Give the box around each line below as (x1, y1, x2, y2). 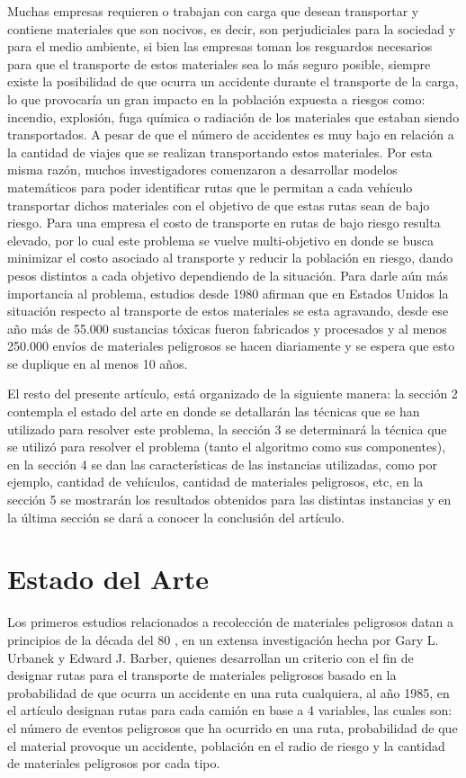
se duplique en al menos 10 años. (7, 353, 188, 372)
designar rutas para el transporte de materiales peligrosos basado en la (7, 666, 397, 684)
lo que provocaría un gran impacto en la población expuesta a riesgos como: (7, 89, 426, 108)
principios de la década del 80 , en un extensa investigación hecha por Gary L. (7, 630, 439, 648)
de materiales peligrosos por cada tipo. (7, 754, 220, 773)
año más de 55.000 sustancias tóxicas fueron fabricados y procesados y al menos (7, 318, 447, 337)
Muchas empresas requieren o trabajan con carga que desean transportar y (7, 2, 419, 20)
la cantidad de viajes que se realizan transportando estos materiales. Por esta (7, 142, 433, 161)
